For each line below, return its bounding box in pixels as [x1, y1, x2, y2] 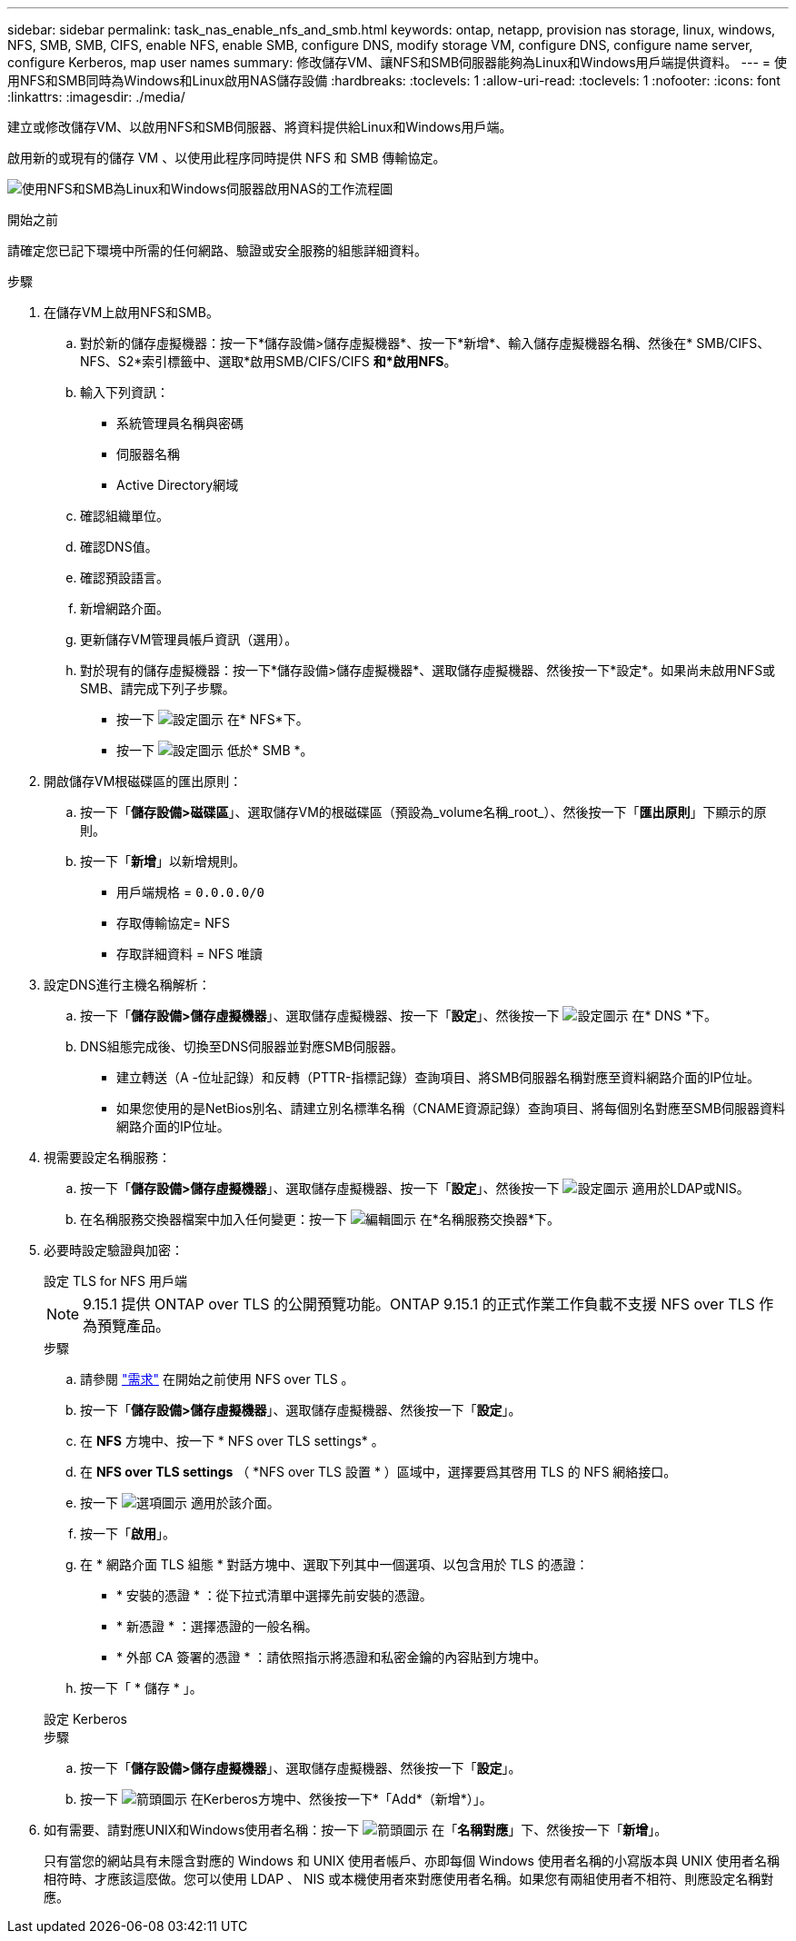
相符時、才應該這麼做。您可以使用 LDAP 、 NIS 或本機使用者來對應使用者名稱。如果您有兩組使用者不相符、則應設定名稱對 [44, 1871, 774, 1886]
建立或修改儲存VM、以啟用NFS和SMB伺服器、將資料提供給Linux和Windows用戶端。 [7, 119, 512, 134]
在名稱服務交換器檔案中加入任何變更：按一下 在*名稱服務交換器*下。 [80, 1211, 560, 1227]
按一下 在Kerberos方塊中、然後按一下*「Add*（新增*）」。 [80, 1791, 493, 1807]
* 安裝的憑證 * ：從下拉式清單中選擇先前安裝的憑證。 [116, 1588, 433, 1603]
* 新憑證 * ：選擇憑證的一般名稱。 [116, 1618, 318, 1634]
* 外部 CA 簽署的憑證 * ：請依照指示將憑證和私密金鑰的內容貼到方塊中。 [116, 1649, 547, 1665]
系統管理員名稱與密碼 [116, 415, 244, 431]
